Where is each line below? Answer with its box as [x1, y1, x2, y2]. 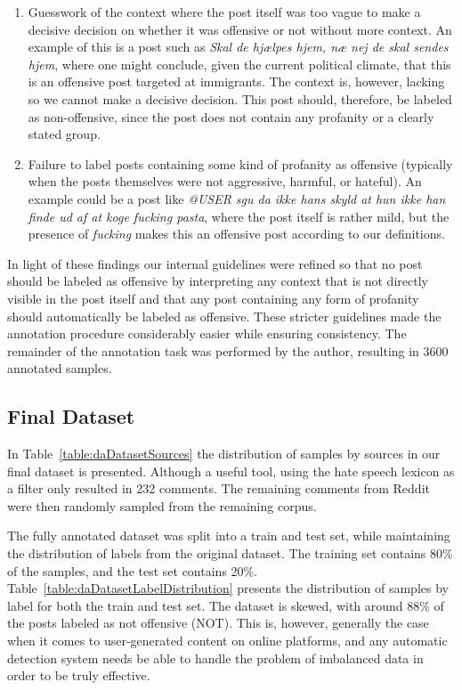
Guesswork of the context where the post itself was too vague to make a [28, 3, 421, 20]
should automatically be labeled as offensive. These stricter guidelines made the [7, 306, 442, 325]
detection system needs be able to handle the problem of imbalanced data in [7, 648, 424, 667]
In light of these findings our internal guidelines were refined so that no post [7, 254, 423, 272]
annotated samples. [7, 359, 112, 377]
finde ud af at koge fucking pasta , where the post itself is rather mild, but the [28, 207, 450, 225]
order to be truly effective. [7, 666, 150, 685]
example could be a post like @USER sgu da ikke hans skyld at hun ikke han [28, 189, 446, 207]
